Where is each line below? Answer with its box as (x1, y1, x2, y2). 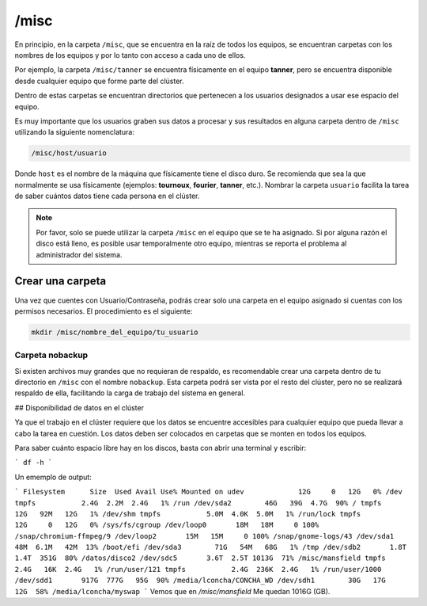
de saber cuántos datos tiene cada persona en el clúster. (14, 191, 200, 201)
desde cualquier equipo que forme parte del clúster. (14, 76, 184, 86)
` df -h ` (14, 458, 53, 467)
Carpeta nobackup (14, 349, 89, 360)
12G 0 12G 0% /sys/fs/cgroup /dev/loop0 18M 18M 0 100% (14, 520, 319, 530)
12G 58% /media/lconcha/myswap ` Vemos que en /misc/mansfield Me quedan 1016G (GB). (14, 586, 331, 596)
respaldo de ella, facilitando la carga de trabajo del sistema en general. (14, 388, 245, 398)
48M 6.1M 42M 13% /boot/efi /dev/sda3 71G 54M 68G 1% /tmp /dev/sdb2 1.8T (14, 543, 407, 552)
